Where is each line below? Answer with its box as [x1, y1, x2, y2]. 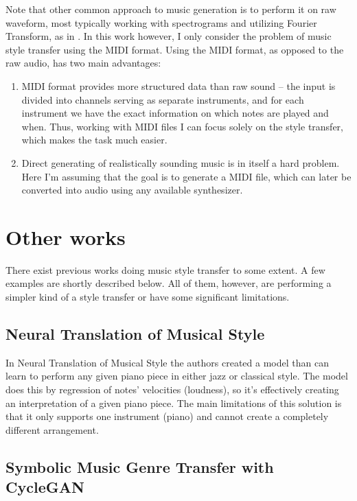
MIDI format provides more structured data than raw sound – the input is [21, 78, 336, 93]
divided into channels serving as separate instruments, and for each [21, 92, 304, 106]
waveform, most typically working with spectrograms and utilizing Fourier [5, 15, 317, 30]
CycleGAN [5, 476, 84, 498]
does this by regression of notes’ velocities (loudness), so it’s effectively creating [5, 382, 339, 397]
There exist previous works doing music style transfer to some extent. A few [5, 262, 325, 277]
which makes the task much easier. [21, 132, 168, 147]
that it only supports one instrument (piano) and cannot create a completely [5, 409, 329, 423]
